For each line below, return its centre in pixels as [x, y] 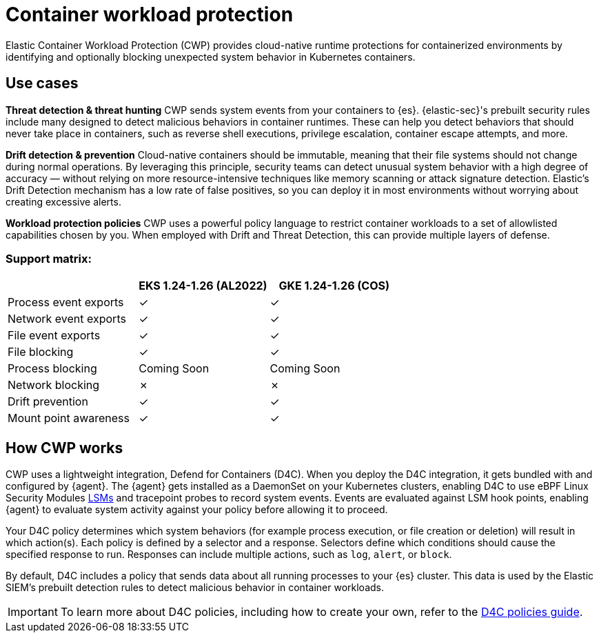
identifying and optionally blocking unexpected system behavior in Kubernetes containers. [211, 57]
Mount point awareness [69, 418]
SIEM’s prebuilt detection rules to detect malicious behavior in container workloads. [195, 588]
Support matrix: [49, 258]
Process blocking [52, 369]
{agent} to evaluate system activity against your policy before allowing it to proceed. [197, 510]
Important [33, 612]
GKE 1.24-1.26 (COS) [334, 286]
